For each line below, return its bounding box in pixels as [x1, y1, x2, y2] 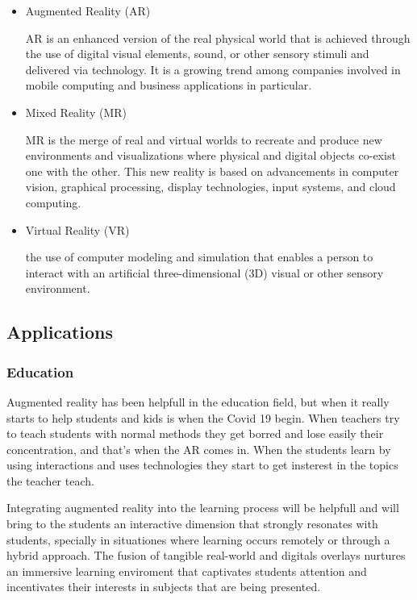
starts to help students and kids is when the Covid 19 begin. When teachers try [6, 409, 400, 426]
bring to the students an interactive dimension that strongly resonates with [6, 515, 378, 532]
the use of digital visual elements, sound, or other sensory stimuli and [25, 45, 369, 62]
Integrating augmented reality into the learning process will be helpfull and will [6, 499, 399, 516]
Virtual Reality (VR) [25, 221, 130, 238]
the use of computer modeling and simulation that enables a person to [25, 248, 373, 265]
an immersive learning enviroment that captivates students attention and [6, 562, 367, 579]
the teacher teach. [6, 472, 94, 489]
